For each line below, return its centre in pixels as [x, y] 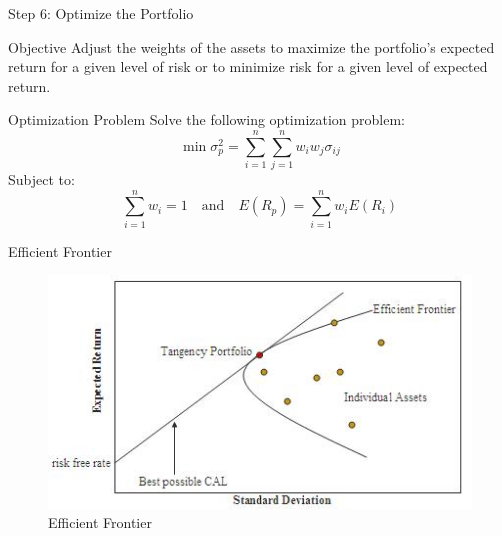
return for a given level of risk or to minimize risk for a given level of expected [248, 66]
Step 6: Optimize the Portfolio [101, 13]
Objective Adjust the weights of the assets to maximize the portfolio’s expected [251, 46]
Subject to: [41, 179]
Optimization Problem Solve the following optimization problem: [206, 119]
